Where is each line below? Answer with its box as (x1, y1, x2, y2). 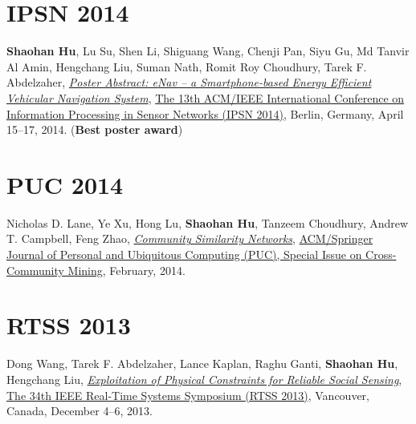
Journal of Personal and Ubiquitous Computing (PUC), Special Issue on (6, 246, 362, 262)
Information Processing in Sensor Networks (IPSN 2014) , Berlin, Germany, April (6, 105, 404, 122)
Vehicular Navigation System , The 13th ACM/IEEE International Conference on (6, 89, 405, 106)
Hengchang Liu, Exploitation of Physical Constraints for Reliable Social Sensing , (6, 370, 402, 387)
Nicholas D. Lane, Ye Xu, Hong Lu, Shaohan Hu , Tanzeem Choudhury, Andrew (6, 214, 409, 231)
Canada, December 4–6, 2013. (6, 402, 153, 419)
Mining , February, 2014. (67, 261, 186, 278)
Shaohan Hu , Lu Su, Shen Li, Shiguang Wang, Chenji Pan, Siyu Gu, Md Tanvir (6, 42, 410, 59)
